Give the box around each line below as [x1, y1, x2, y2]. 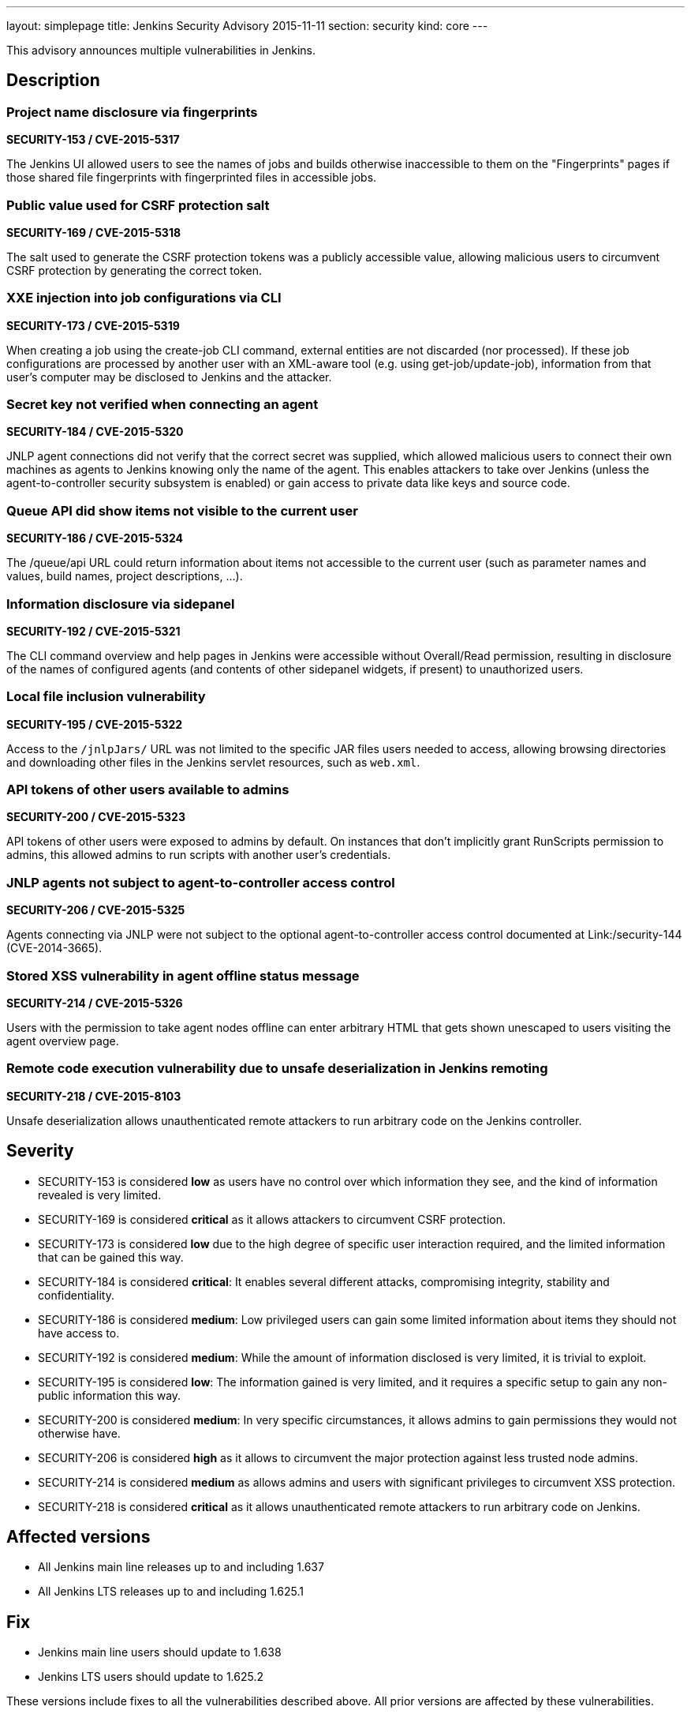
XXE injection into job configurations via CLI [6, 290, 282, 306]
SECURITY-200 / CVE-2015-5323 [6, 810, 185, 824]
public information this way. [38, 1388, 181, 1402]
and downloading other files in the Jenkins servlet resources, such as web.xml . [6, 755, 420, 769]
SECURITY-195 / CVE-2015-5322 [6, 717, 183, 731]
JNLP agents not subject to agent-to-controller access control [6, 874, 395, 891]
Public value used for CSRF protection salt [6, 197, 270, 213]
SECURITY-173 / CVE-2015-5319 [6, 318, 180, 332]
